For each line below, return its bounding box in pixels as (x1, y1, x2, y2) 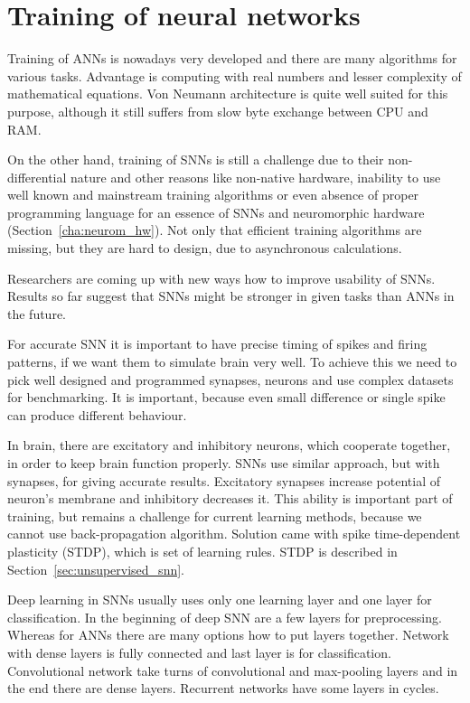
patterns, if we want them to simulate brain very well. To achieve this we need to (7, 352, 457, 371)
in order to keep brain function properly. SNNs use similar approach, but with (7, 454, 440, 472)
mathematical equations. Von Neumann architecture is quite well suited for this (7, 84, 448, 103)
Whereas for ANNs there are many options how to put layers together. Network (7, 625, 449, 644)
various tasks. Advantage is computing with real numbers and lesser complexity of (7, 66, 462, 85)
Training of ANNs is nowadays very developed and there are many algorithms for (7, 49, 457, 68)
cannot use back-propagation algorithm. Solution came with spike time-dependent (7, 524, 461, 543)
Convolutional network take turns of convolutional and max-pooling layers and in (7, 661, 458, 680)
